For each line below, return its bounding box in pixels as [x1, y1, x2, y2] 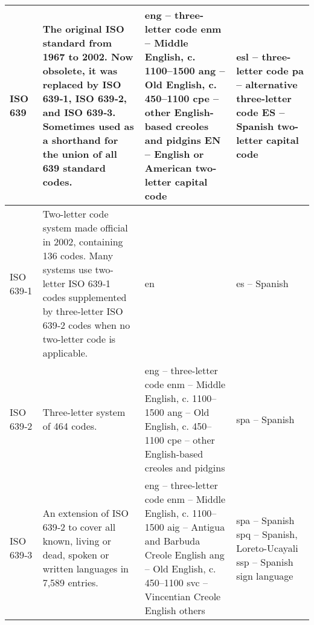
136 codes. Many [42, 248, 114, 262]
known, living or [42, 534, 112, 548]
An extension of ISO [42, 506, 129, 520]
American [144, 161, 192, 175]
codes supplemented [42, 290, 127, 304]
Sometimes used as [42, 119, 134, 133]
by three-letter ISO [42, 304, 123, 318]
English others [144, 603, 205, 617]
